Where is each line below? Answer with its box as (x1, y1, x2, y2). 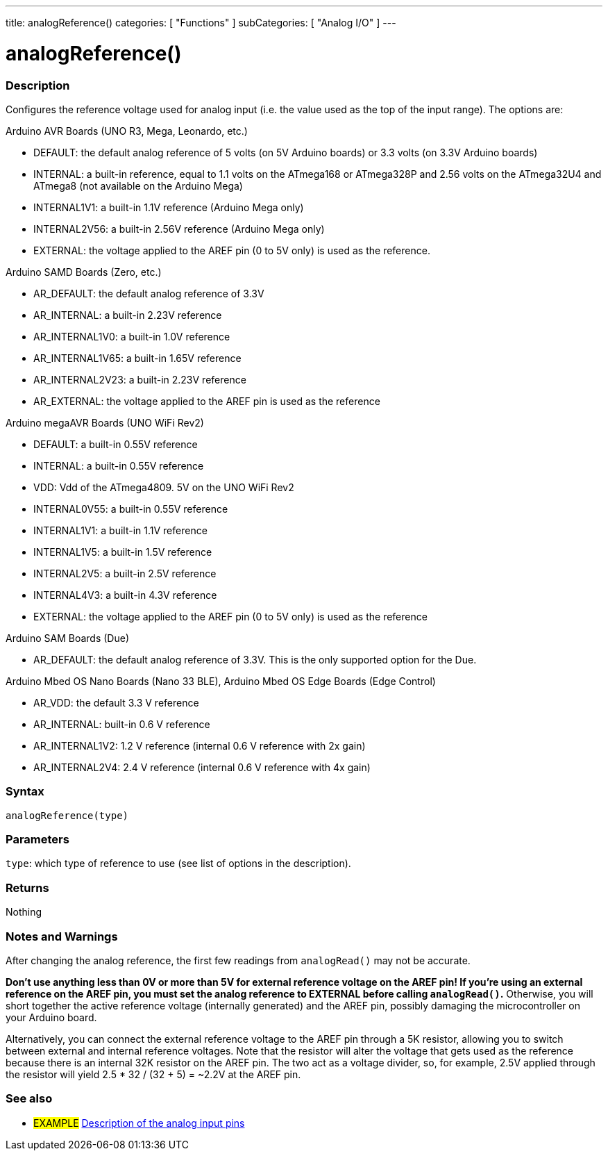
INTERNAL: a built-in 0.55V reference (33, 459, 204, 472)
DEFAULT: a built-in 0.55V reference (33, 438, 198, 450)
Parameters (6, 832, 69, 846)
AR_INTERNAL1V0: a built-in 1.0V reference (33, 330, 230, 342)
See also (6, 1091, 53, 1106)
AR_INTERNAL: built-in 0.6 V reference (33, 718, 210, 730)
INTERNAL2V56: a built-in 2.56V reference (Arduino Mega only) (33, 222, 325, 235)
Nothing (6, 906, 42, 918)
